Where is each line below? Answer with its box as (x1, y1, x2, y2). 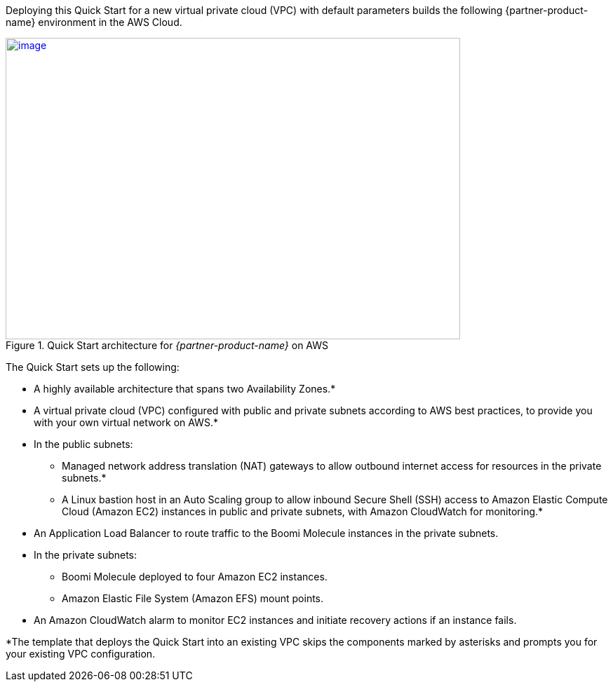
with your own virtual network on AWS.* (34, 416, 218, 428)
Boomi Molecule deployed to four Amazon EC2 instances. (62, 571, 328, 583)
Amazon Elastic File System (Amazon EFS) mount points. (62, 592, 324, 604)
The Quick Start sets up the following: (6, 361, 180, 373)
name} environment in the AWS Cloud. (6, 16, 182, 28)
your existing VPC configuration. (6, 648, 156, 660)
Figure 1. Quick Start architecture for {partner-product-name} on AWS (6, 339, 328, 351)
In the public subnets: (34, 438, 133, 450)
